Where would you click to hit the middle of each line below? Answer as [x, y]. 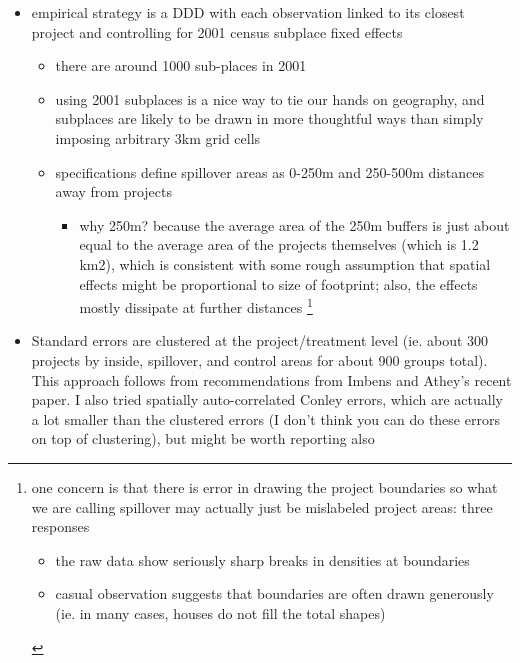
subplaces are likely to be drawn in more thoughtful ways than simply [269, 118]
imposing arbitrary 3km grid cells [158, 137]
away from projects [114, 191]
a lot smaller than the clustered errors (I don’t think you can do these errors [265, 418]
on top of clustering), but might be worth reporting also [203, 438]
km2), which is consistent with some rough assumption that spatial [285, 263]
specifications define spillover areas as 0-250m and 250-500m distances [269, 171]
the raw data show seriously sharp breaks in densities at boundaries [262, 559]
